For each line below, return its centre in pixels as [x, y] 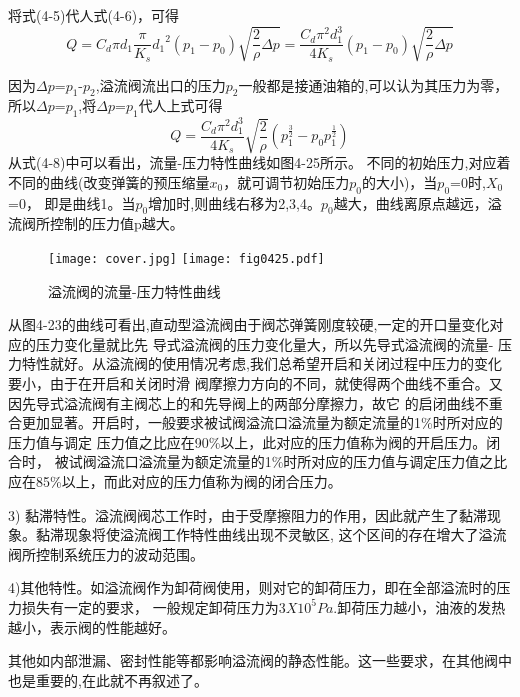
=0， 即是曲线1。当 [72, 202]
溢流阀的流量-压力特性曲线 [134, 290]
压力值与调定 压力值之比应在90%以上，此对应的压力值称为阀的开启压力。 [247, 441]
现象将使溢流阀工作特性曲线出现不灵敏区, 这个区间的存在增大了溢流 [285, 534]
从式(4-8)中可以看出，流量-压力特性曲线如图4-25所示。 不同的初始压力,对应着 [259, 162]
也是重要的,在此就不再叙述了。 [108, 679]
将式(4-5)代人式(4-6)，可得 [94, 15]
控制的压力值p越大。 [116, 223]
